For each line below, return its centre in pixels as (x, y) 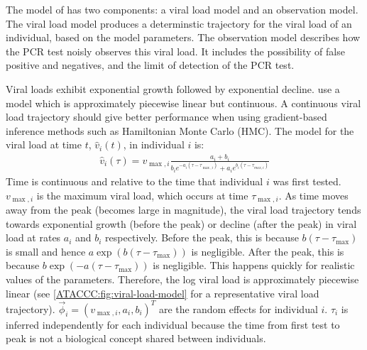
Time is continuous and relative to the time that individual (135, 181)
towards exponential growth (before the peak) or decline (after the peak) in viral (181, 223)
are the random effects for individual (238, 308)
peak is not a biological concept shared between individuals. (136, 338)
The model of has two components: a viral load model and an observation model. (182, 9)
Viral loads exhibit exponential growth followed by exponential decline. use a (173, 88)
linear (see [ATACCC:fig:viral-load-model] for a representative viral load (163, 293)
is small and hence (46, 251)
